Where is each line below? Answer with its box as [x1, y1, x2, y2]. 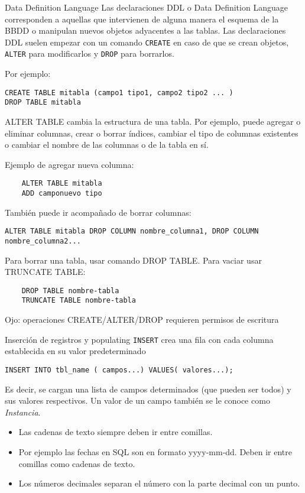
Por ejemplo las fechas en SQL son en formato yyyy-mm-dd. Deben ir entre [18, 445, 292, 458]
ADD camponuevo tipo [21, 189, 102, 198]
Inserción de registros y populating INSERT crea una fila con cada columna [5, 333, 274, 345]
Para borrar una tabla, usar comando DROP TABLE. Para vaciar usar [5, 254, 262, 266]
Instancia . [5, 406, 41, 418]
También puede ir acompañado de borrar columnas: [5, 206, 192, 218]
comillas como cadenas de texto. [18, 457, 135, 469]
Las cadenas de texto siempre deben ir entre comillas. [18, 426, 213, 438]
